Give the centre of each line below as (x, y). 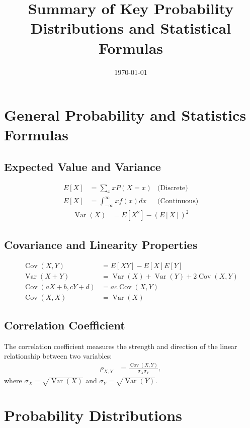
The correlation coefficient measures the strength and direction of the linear (121, 346)
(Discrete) (173, 188)
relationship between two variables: (58, 356)
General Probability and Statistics (125, 115)
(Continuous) (178, 201)
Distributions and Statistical (131, 28)
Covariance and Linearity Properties (101, 244)
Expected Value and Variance (82, 166)
